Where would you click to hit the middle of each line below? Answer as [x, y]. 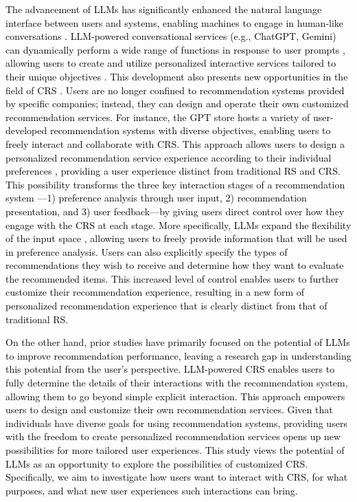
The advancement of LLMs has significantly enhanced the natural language [164, 9]
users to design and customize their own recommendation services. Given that [169, 410]
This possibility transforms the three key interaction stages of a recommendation [175, 184]
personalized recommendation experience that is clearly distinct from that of [166, 306]
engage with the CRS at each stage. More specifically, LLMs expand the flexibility [178, 225]
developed [26, 130]
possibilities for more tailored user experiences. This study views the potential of [175, 450]
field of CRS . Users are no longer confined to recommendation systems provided [175, 90]
